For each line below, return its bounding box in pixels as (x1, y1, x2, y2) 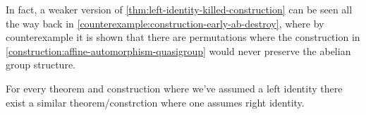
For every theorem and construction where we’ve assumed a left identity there (6, 80, 343, 95)
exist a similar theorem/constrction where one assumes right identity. (6, 95, 305, 109)
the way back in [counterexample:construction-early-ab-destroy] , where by (6, 16, 324, 30)
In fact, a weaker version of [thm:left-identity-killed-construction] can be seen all (6, 2, 353, 16)
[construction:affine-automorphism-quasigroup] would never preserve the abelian (6, 43, 351, 58)
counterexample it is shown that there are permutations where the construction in (6, 30, 360, 44)
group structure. (6, 57, 75, 72)
